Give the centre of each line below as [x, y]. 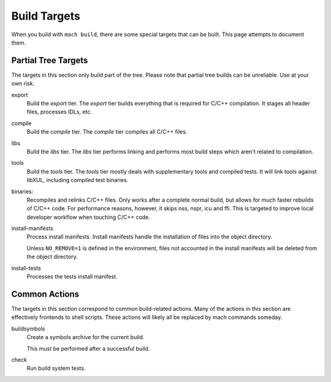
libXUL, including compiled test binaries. [78, 180]
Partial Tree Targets [50, 60]
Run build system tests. [56, 369]
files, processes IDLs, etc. [59, 112]
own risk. [23, 83]
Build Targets [46, 16]
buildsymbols [28, 329]
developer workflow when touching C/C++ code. [88, 217]
